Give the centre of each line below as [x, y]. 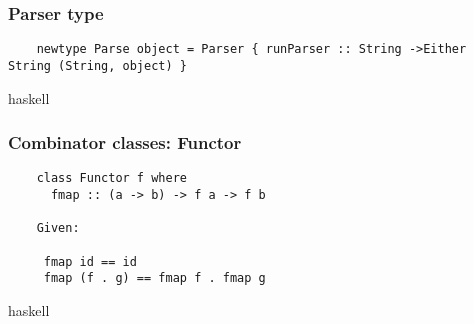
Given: [58, 228]
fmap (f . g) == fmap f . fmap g [154, 278]
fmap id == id [90, 261]
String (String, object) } [97, 65]
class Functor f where [111, 178]
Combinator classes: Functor [125, 142]
